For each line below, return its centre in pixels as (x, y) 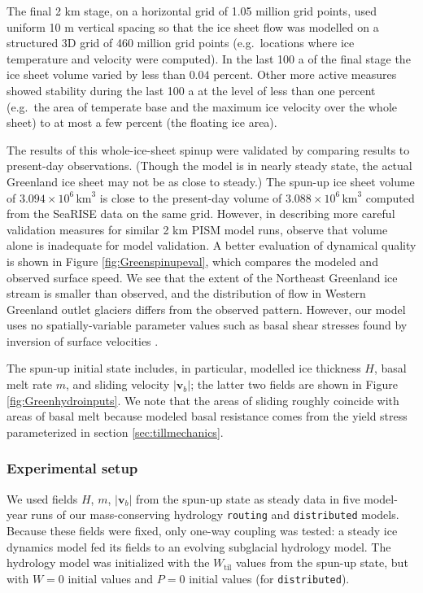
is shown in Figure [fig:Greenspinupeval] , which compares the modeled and (192, 261)
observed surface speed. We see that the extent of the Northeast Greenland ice (202, 277)
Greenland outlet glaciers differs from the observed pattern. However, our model (206, 309)
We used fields (42, 498)
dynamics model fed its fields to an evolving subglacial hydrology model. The (199, 546)
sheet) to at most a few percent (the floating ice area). (142, 122)
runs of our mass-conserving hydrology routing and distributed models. (215, 515)
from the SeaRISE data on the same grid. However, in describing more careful (201, 214)
